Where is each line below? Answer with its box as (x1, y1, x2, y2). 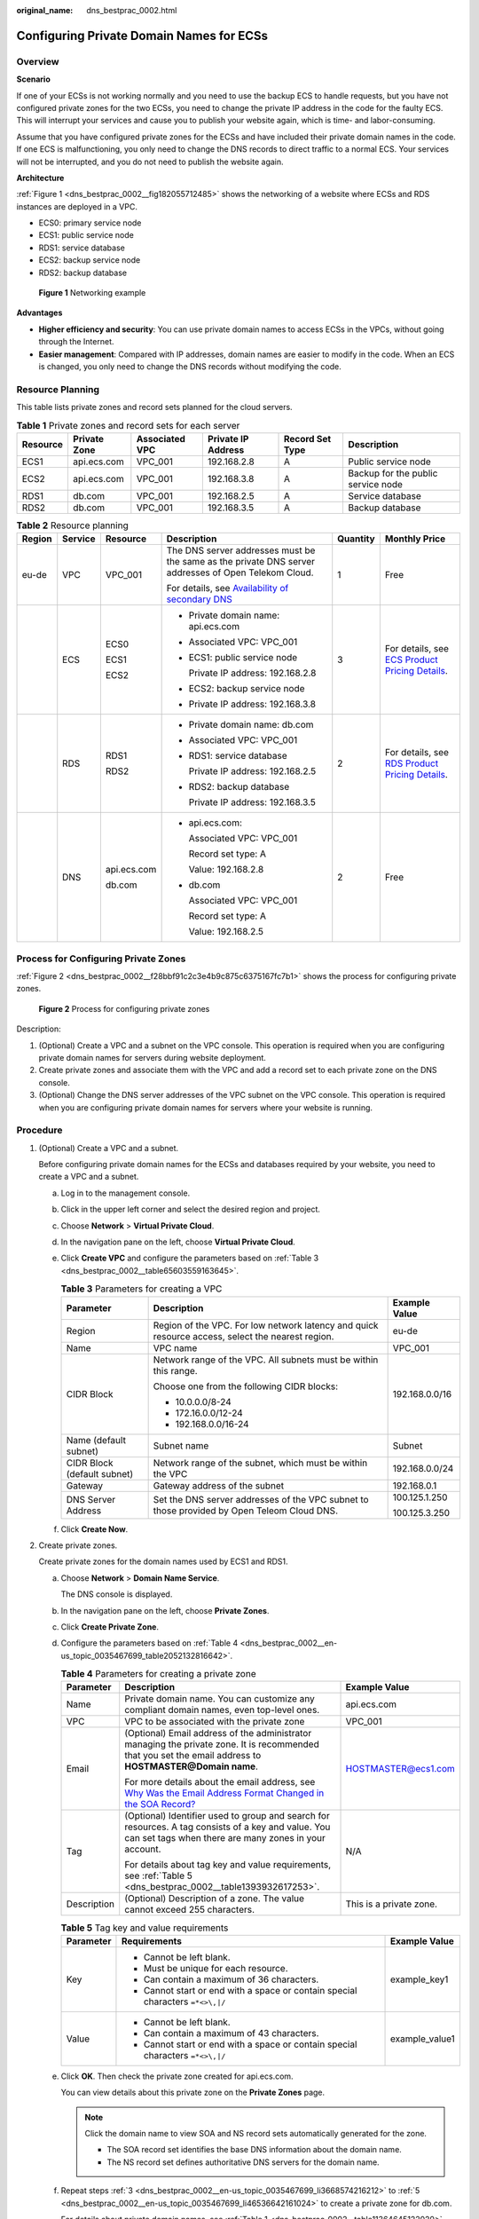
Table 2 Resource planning (16, 519, 129, 532)
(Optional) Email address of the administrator (124, 1727, 312, 1740)
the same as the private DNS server (166, 556, 315, 568)
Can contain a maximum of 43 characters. (143, 2026, 319, 2039)
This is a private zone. (345, 1898, 438, 1910)
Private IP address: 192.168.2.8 (188, 667, 317, 679)
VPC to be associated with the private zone (124, 1716, 305, 1728)
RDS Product (384, 757, 439, 770)
